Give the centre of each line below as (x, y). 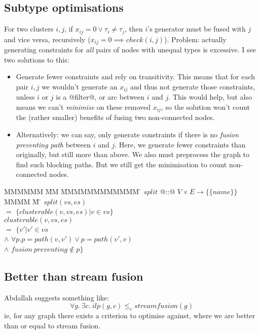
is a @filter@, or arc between (100, 97)
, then (134, 29)
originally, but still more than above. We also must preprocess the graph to (133, 154)
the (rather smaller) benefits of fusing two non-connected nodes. (115, 117)
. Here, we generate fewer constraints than (180, 144)
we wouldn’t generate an (80, 86)
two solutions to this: (37, 59)
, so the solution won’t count (206, 107)
